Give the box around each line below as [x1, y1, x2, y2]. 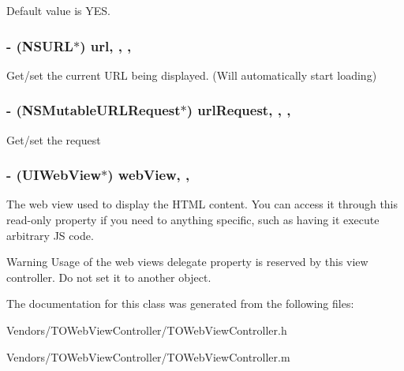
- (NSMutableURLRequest [6, 100, 181, 120]
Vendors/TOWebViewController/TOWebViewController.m [6, 348, 290, 365]
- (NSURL [6, 36, 73, 55]
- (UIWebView [6, 165, 102, 185]
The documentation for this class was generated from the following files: [6, 295, 354, 312]
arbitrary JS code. [6, 227, 94, 243]
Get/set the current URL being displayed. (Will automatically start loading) [6, 66, 377, 83]
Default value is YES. [6, 2, 110, 18]
